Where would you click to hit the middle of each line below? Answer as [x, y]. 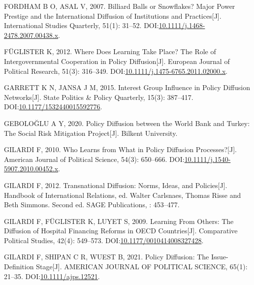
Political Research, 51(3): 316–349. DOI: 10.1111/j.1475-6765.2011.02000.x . [116, 71]
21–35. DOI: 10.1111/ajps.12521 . [52, 276]
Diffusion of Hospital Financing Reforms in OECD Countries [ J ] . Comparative [121, 231]
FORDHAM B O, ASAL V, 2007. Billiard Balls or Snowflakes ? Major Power [120, 6]
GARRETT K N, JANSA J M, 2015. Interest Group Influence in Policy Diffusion [127, 87]
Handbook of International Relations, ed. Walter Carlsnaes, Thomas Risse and [123, 195]
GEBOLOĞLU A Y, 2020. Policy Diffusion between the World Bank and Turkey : [127, 123]
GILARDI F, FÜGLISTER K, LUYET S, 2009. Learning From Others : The [119, 221]
